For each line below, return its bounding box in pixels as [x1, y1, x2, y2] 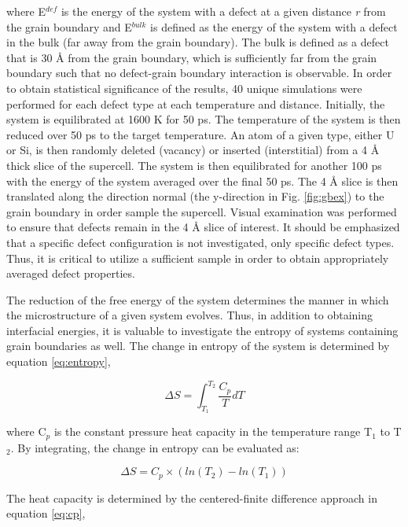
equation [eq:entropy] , [6, 353, 111, 370]
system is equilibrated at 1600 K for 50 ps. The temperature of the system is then [6, 111, 401, 127]
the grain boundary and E [6, 18, 132, 35]
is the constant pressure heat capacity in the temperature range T [53, 423, 373, 440]
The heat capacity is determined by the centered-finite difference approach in [6, 489, 377, 506]
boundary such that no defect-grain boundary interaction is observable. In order [6, 64, 392, 81]
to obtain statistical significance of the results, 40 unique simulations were [6, 79, 362, 96]
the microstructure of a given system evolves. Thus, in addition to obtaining [6, 307, 373, 323]
